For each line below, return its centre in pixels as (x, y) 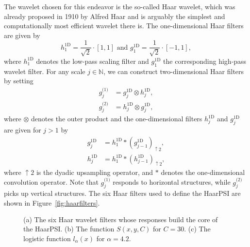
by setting (19, 81)
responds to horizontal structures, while (172, 182)
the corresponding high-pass (205, 61)
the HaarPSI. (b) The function (69, 229)
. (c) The (197, 229)
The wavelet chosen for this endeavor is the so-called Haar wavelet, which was (120, 6)
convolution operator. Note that (51, 182)
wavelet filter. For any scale (45, 71)
